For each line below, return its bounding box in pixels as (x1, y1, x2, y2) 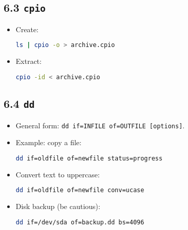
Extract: (15, 56, 42, 66)
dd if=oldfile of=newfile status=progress (15, 154, 163, 162)
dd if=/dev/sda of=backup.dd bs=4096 (15, 218, 144, 226)
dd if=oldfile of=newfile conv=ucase (15, 187, 144, 194)
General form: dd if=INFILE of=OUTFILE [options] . (15, 120, 185, 130)
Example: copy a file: (15, 137, 81, 148)
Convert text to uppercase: (15, 169, 100, 179)
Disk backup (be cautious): (15, 201, 100, 212)
